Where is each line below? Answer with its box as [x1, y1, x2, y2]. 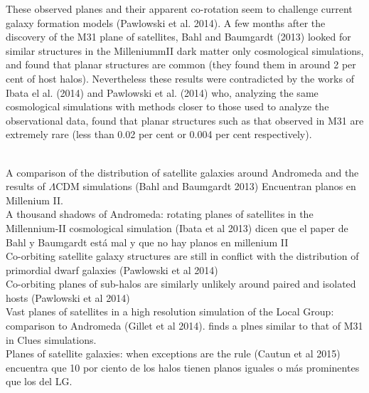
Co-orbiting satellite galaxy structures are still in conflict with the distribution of [6, 248, 359, 263]
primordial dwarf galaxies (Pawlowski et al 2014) [6, 262, 218, 277]
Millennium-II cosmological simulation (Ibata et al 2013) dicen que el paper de [6, 220, 348, 235]
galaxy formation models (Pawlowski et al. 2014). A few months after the [6, 15, 326, 30]
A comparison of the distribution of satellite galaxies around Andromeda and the [6, 164, 359, 179]
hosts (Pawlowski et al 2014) [6, 290, 130, 305]
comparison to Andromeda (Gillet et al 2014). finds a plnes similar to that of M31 [6, 318, 363, 333]
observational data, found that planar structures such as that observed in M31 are [6, 112, 364, 127]
